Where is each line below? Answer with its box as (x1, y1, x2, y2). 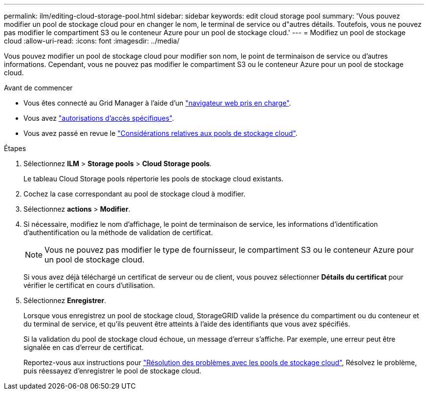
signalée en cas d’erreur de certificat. (23, 343, 144, 351)
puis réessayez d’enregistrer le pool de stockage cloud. (23, 367, 201, 375)
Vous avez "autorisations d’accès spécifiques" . (23, 114, 174, 122)
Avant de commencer (4, 84, 73, 92)
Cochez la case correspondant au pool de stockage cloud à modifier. (23, 190, 246, 198)
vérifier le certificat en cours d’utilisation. (23, 281, 155, 289)
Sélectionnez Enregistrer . (23, 296, 107, 305)
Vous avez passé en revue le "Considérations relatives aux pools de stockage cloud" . (23, 129, 298, 137)
